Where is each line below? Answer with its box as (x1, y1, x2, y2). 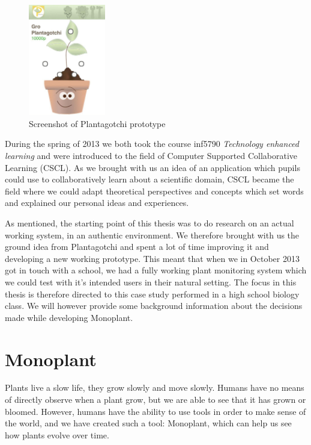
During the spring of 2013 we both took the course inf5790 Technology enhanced (5, 137, 299, 150)
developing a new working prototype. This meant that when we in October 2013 (5, 252, 300, 264)
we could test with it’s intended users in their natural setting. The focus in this (5, 275, 297, 288)
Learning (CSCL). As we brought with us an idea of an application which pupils (5, 161, 300, 173)
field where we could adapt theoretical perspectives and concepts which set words (5, 184, 304, 197)
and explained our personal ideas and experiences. (5, 196, 189, 209)
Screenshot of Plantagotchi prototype (29, 117, 166, 129)
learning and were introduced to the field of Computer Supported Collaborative (5, 149, 297, 162)
